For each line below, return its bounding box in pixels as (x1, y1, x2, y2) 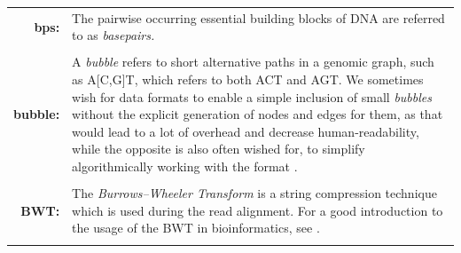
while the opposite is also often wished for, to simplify (72, 139, 365, 158)
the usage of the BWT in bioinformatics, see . (72, 218, 320, 237)
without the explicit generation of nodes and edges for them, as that (72, 105, 443, 123)
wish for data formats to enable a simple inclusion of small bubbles (72, 87, 432, 106)
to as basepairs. (72, 26, 155, 44)
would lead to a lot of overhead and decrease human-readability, (72, 122, 419, 140)
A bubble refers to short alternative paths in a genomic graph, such (72, 52, 434, 71)
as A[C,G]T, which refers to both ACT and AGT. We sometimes (72, 70, 424, 89)
